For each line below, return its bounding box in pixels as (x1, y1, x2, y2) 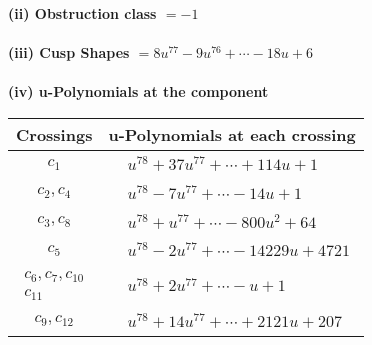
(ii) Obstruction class (8, 3, 157, 23)
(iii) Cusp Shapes (8, 42, 130, 63)
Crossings (16, 122, 93, 146)
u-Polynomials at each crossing (108, 122, 356, 146)
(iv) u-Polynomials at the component (8, 81, 269, 102)
